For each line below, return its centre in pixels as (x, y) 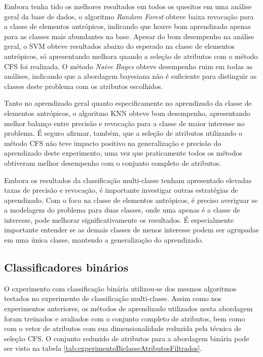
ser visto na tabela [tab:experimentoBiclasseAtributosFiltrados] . (103, 348)
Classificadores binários (66, 267)
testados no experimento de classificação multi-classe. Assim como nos (113, 298)
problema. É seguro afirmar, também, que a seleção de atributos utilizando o (123, 133)
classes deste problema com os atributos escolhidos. (84, 86)
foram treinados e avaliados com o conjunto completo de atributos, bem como (125, 318)
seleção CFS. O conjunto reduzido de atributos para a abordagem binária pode (127, 338)
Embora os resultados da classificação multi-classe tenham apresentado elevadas (128, 180)
